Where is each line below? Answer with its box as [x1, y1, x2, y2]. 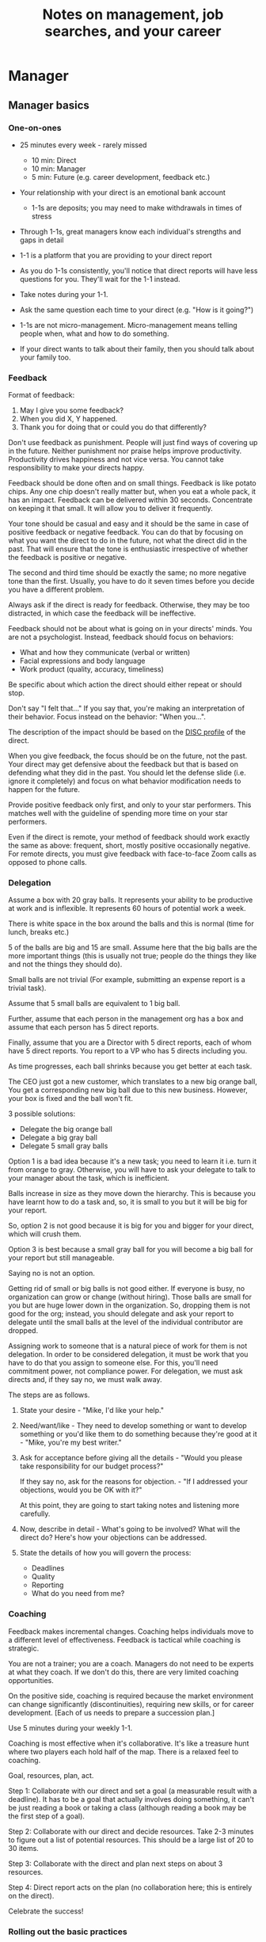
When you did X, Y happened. [19, 414, 118, 424]
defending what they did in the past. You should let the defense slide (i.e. [8, 768, 247, 778]
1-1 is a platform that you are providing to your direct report [19, 250, 212, 260]
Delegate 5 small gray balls [19, 1141, 108, 1151]
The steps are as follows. [8, 1390, 90, 1399]
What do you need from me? [31, 1589, 125, 1598]
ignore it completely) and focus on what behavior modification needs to [8, 776, 241, 786]
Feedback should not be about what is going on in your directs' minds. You [8, 624, 253, 634]
